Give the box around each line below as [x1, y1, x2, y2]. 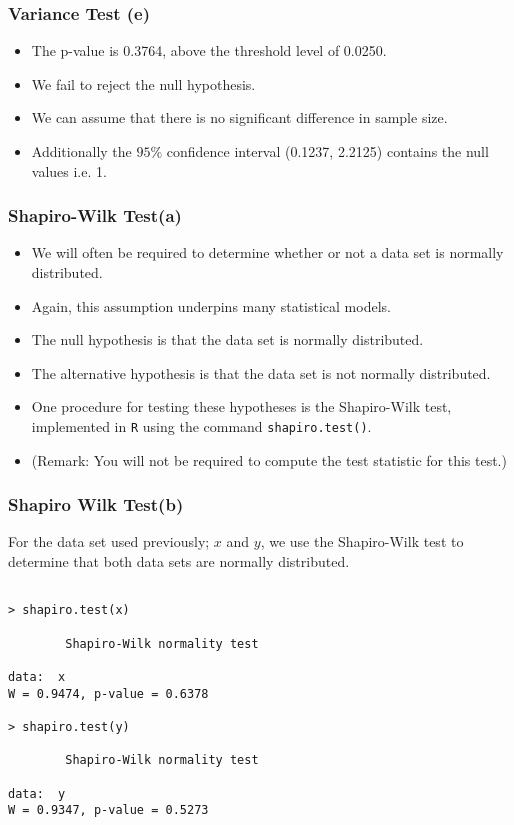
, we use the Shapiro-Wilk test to [260, 531, 464, 552]
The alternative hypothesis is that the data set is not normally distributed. [31, 362, 491, 383]
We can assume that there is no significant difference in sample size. [31, 107, 448, 128]
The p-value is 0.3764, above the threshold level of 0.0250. [31, 40, 387, 61]
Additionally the [31, 141, 132, 161]
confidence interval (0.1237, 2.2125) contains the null [166, 141, 489, 161]
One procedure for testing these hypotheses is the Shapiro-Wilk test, [31, 396, 452, 417]
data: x [8, 669, 66, 684]
